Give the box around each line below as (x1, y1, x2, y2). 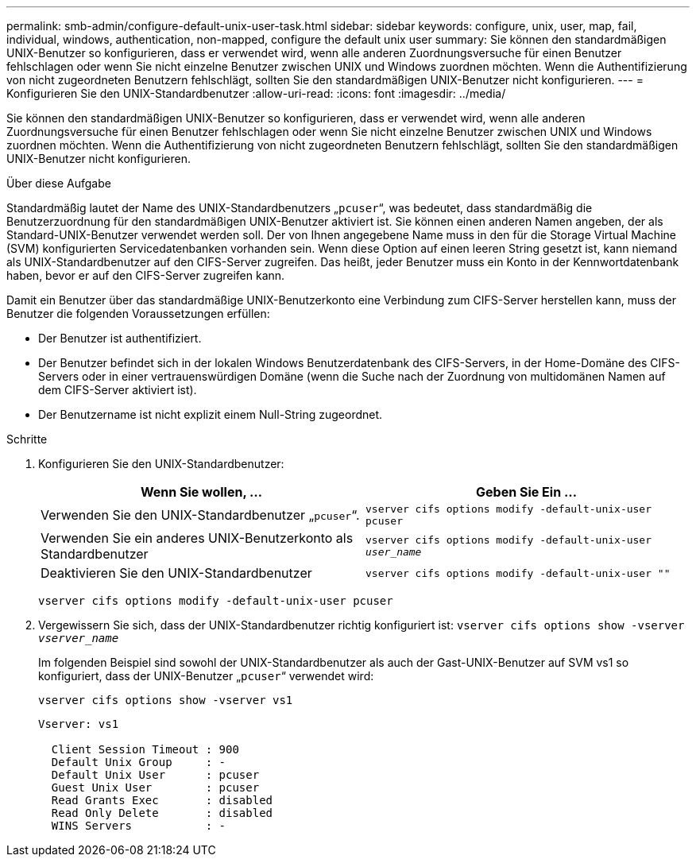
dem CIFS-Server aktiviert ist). (38, 383, 197, 397)
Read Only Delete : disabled (51, 807, 273, 819)
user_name (365, 546, 422, 558)
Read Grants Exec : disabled (51, 794, 273, 807)
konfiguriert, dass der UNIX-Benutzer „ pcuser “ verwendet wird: (38, 669, 374, 683)
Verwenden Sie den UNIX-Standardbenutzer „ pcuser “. (41, 507, 360, 523)
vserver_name (38, 632, 119, 644)
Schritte (6, 432, 48, 446)
